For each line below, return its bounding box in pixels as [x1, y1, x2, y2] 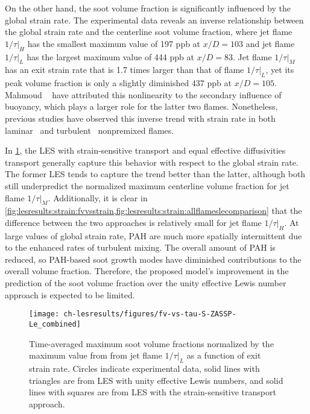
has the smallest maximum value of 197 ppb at [27, 37, 201, 49]
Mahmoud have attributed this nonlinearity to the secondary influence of [5, 88, 282, 101]
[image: [29, 310, 60, 319]
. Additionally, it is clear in [48, 191, 148, 204]
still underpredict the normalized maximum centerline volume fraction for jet [5, 179, 289, 192]
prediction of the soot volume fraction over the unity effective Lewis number [5, 277, 286, 289]
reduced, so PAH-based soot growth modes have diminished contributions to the [5, 252, 302, 265]
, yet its [265, 63, 294, 76]
